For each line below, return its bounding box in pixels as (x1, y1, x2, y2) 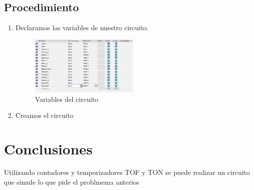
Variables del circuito (35, 94, 99, 104)
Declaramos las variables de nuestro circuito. (15, 22, 149, 33)
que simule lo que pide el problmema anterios (4, 176, 140, 187)
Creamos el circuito (15, 110, 74, 120)
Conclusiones (4, 139, 93, 159)
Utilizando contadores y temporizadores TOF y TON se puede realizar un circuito (4, 167, 250, 177)
